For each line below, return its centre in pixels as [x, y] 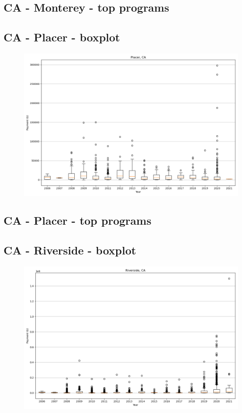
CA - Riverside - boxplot [70, 250]
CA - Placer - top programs [78, 220]
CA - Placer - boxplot [62, 37]
